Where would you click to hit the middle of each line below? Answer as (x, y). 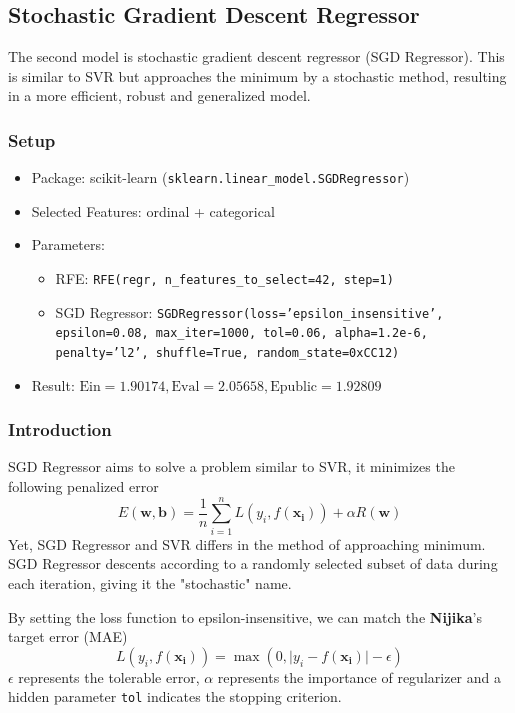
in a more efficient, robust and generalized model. (159, 95)
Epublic (294, 386)
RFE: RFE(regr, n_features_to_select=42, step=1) (224, 278)
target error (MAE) (68, 636)
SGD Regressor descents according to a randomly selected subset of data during (253, 563)
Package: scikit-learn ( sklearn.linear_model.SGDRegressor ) (220, 177)
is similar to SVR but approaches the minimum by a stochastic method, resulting (257, 75)
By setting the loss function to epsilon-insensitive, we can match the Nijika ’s (245, 616)
